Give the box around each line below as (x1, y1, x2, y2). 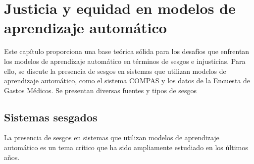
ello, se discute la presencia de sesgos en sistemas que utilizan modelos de (4, 65, 226, 76)
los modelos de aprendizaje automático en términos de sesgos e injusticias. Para (4, 55, 246, 66)
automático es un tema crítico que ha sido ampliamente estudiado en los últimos (4, 142, 248, 153)
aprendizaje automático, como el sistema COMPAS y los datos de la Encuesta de (4, 75, 250, 86)
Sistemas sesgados (4, 109, 98, 124)
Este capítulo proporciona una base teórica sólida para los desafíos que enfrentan (4, 46, 250, 56)
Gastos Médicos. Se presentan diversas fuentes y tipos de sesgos (4, 85, 197, 95)
